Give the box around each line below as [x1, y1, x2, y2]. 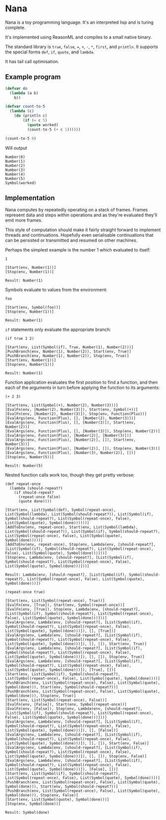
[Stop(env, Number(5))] [5, 455, 54, 460]
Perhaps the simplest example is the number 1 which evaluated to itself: [5, 247, 151, 253]
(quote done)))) [18, 499, 52, 504]
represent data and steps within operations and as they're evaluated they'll [5, 212, 157, 218]
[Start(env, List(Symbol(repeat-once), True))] [5, 598, 105, 603]
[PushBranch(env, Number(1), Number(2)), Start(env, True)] [5, 349, 132, 354]
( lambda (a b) [9, 90, 39, 95]
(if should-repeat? [14, 490, 54, 495]
